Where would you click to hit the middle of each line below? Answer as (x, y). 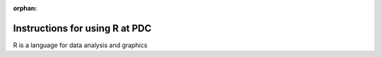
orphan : (25, 8)
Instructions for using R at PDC (82, 28)
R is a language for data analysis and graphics (80, 45)
